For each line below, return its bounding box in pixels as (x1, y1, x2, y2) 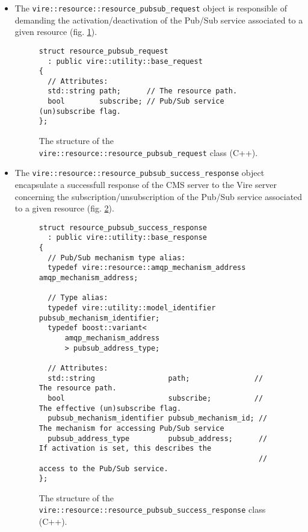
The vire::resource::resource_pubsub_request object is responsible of (14, 2, 287, 14)
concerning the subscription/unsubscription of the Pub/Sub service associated (14, 190, 303, 202)
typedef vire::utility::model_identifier (48, 304, 216, 313)
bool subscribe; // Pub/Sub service (48, 97, 224, 106)
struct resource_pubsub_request (38, 46, 168, 55)
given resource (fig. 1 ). (14, 25, 97, 38)
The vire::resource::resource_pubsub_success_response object (14, 166, 265, 179)
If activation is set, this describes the (38, 444, 212, 453)
